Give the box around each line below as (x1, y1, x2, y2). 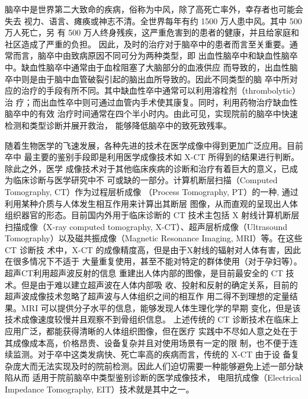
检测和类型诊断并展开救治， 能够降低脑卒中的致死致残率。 (5, 119, 232, 131)
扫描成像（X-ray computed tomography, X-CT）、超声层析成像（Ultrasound (5, 220, 287, 232)
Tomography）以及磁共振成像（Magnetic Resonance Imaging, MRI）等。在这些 (5, 232, 303, 244)
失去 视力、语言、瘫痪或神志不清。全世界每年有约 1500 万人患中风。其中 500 (5, 14, 302, 27)
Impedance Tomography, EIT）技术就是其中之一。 (5, 383, 194, 395)
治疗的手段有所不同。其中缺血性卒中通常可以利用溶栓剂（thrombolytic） (21, 84, 300, 97)
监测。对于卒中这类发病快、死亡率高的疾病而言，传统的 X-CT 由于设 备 (12, 348, 291, 360)
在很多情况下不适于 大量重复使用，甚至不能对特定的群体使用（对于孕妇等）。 (5, 255, 302, 267)
